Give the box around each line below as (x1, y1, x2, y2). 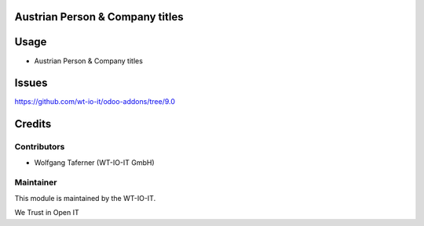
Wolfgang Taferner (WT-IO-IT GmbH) (34, 157, 155, 167)
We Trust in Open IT (14, 208, 79, 217)
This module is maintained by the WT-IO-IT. (14, 193, 156, 203)
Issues (14, 77, 48, 90)
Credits (14, 117, 52, 131)
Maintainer (14, 177, 57, 188)
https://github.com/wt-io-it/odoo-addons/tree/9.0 (14, 97, 176, 106)
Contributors (14, 142, 65, 152)
